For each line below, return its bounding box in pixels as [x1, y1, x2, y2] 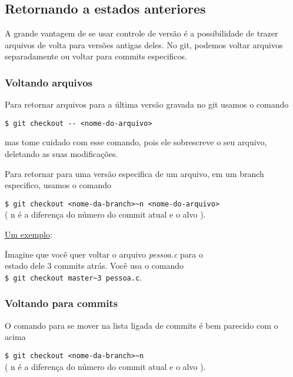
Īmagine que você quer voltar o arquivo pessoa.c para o [5, 248, 204, 260]
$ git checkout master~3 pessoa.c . [5, 271, 142, 283]
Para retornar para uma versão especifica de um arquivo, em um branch [5, 167, 264, 179]
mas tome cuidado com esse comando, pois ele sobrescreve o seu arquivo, [5, 136, 267, 148]
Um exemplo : [5, 228, 52, 241]
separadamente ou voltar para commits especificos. [5, 50, 187, 62]
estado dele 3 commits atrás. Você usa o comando [5, 259, 184, 272]
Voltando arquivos [5, 75, 93, 89]
